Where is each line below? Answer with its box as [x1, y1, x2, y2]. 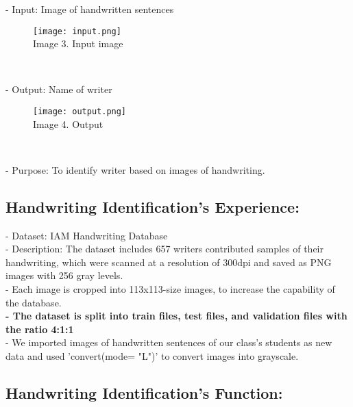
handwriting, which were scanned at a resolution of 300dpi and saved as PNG [5, 254, 332, 269]
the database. [5, 295, 62, 309]
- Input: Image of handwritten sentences [5, 2, 174, 16]
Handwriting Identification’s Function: [5, 382, 283, 403]
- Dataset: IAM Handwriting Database [5, 228, 168, 242]
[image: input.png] [33, 26, 121, 36]
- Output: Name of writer [5, 82, 112, 96]
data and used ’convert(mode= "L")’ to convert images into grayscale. [5, 349, 299, 363]
